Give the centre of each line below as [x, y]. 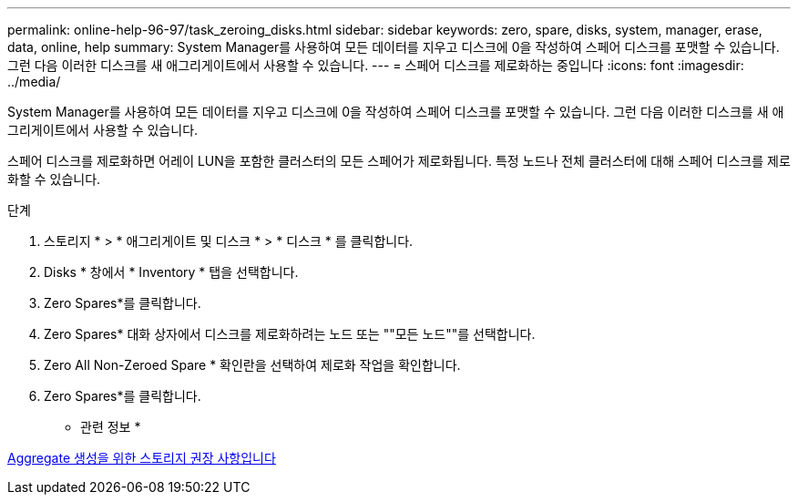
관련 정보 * [111, 427]
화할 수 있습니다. [54, 179]
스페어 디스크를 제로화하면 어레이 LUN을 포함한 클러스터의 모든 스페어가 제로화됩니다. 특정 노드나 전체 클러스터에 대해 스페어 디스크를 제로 [399, 161]
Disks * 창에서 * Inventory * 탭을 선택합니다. [171, 272]
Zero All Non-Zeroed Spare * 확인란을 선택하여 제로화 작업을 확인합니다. [252, 365]
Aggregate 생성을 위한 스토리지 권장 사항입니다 [142, 458]
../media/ [34, 82]
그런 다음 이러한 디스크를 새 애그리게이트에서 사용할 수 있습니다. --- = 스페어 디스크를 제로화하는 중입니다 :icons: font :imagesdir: [376, 65]
